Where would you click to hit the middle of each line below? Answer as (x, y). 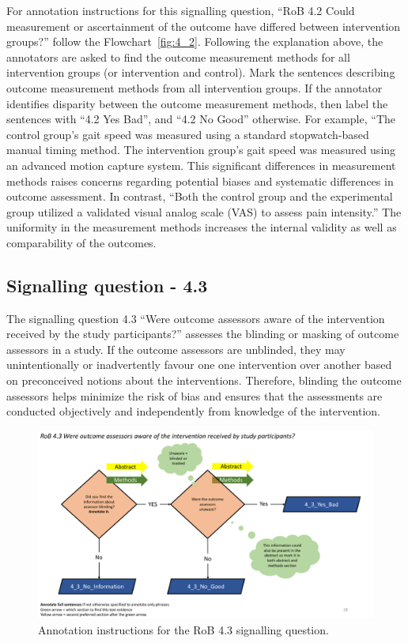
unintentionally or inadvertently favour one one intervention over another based (199, 365)
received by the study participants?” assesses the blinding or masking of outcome (203, 334)
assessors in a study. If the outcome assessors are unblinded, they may (176, 349)
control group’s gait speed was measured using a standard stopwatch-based (188, 134)
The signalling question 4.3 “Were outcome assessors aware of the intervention (196, 318)
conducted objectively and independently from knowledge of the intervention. (194, 411)
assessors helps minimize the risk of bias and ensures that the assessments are (195, 395)
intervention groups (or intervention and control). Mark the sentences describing (201, 72)
